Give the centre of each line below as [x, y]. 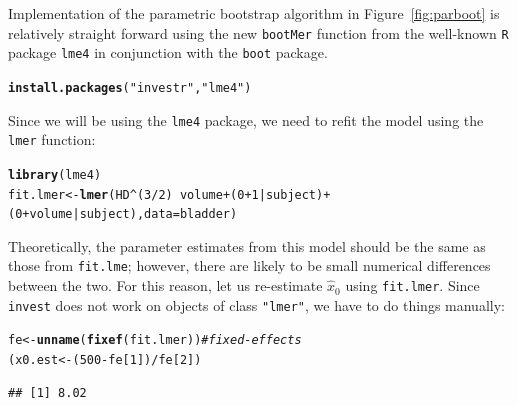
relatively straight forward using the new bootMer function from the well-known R [258, 32]
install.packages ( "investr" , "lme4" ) [130, 87]
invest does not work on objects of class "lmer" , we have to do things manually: [256, 304]
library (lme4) [55, 174]
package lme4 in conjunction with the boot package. [168, 52]
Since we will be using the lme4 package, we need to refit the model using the [246, 119]
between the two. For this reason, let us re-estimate [165, 285]
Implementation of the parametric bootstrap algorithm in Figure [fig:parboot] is [254, 13]
